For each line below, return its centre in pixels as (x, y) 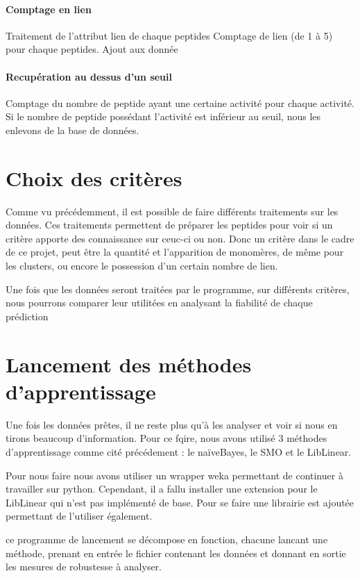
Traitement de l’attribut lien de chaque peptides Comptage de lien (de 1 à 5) (169, 35)
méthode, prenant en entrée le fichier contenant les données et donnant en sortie (176, 553)
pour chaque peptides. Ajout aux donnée (92, 49)
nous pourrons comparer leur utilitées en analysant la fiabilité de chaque (159, 303)
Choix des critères (94, 177)
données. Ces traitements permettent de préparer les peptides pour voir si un (169, 225)
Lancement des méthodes (129, 364)
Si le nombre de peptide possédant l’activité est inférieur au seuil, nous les (163, 116)
